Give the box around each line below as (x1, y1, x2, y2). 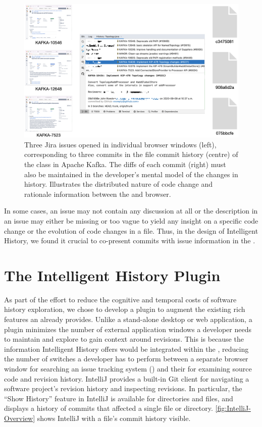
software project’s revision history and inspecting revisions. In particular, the (4, 383, 242, 394)
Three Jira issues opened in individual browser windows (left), (24, 139, 217, 149)
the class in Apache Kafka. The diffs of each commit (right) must (24, 158, 226, 169)
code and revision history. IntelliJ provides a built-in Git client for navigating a (4, 373, 249, 384)
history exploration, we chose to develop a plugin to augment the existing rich (4, 304, 245, 314)
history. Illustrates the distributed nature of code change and (24, 179, 213, 189)
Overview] (4, 412, 35, 423)
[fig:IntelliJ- (215, 403, 251, 413)
